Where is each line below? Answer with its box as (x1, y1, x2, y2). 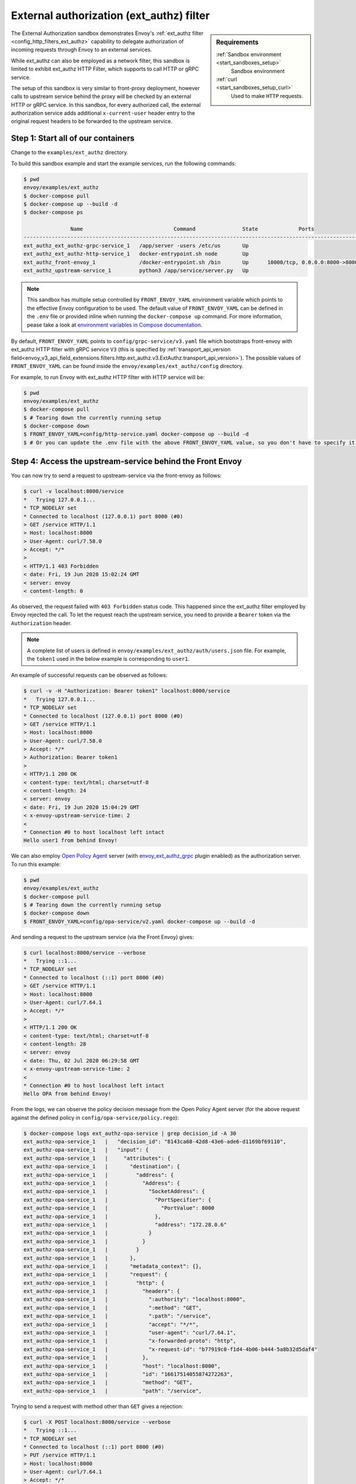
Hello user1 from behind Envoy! (23, 837, 118, 844)
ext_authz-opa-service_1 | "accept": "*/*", (23, 1321, 199, 1328)
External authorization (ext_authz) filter (11, 9, 210, 22)
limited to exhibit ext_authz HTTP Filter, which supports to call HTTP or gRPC (11, 65, 199, 72)
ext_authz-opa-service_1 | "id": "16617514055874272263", (23, 1371, 234, 1377)
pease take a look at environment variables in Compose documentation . (27, 321, 203, 328)
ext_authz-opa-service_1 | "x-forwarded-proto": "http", (23, 1337, 237, 1345)
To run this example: (11, 861, 61, 868)
